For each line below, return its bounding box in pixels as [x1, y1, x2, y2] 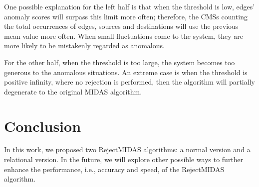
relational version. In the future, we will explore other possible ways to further [4, 154, 244, 165]
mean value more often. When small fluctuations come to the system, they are [4, 30, 244, 41]
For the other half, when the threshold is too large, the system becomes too [4, 57, 235, 67]
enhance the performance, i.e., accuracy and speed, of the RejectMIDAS [4, 164, 225, 174]
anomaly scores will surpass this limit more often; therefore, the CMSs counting [4, 11, 248, 21]
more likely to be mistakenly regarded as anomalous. [4, 40, 165, 51]
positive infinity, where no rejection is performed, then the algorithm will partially [4, 77, 255, 87]
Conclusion [4, 115, 81, 136]
